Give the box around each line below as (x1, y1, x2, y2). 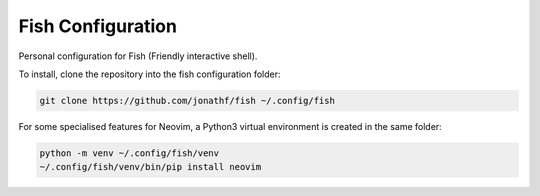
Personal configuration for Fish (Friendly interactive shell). (18, 50, 258, 62)
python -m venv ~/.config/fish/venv (39, 147, 220, 159)
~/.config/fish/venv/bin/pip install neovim (39, 161, 262, 173)
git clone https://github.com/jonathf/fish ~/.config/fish (39, 95, 335, 106)
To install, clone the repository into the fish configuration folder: (18, 68, 281, 80)
